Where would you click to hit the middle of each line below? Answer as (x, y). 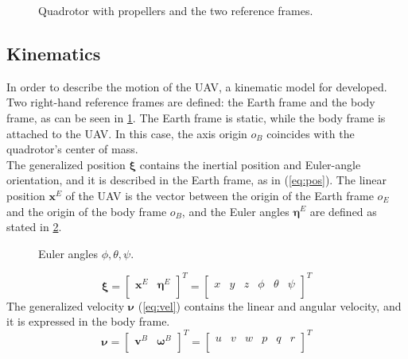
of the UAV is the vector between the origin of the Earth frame (220, 195)
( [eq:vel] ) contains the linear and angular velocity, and (270, 305)
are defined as (343, 211)
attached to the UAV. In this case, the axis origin (127, 133)
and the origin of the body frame (87, 211)
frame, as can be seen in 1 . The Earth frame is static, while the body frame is (196, 117)
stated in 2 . (34, 227)
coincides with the (311, 133)
